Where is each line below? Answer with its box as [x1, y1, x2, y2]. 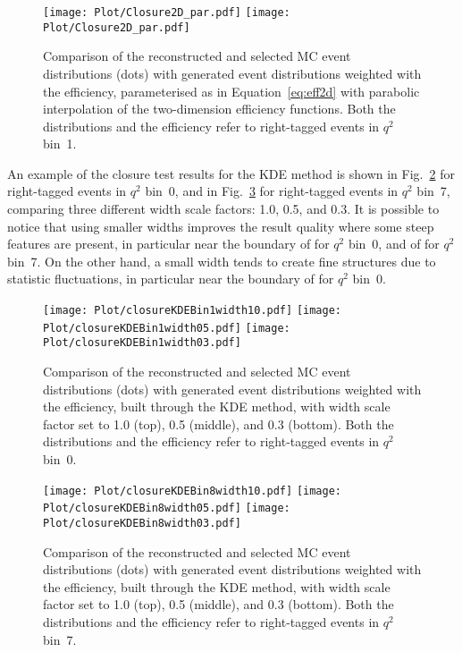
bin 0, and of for [348, 234, 440, 253]
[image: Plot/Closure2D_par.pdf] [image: [43, 6, 290, 19]
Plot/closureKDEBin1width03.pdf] [43, 336, 241, 350]
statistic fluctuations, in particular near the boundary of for [7, 269, 334, 288]
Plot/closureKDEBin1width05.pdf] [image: [43, 321, 290, 334]
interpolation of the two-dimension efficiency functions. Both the [43, 99, 396, 118]
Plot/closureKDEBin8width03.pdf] [43, 516, 241, 529]
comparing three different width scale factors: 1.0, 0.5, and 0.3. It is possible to [7, 199, 440, 218]
